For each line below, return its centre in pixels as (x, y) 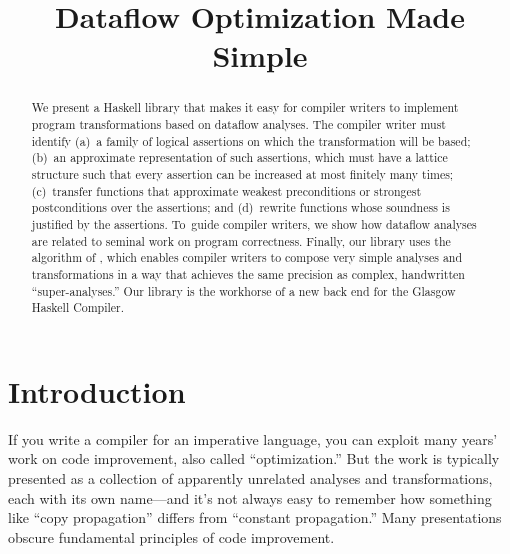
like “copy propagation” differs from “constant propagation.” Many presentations (255, 517)
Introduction (97, 390)
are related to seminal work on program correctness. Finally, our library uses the (241, 240)
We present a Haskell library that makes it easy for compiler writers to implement (245, 107)
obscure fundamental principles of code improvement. (171, 536)
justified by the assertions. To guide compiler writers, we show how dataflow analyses (254, 223)
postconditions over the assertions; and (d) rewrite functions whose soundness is (240, 207)
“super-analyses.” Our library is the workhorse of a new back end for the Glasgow (243, 290)
